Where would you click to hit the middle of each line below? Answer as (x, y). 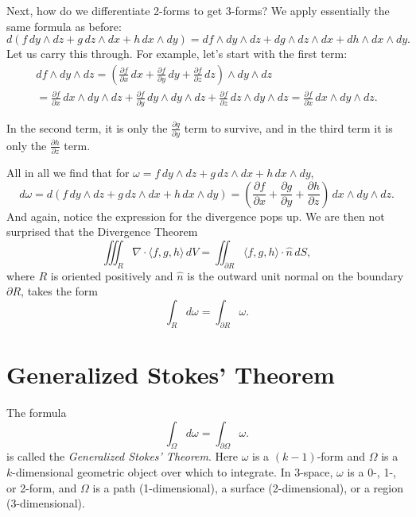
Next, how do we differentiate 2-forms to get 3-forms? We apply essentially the (198, 10)
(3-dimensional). (46, 503)
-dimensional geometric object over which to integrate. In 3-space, (173, 471)
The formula (37, 412)
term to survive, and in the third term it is (288, 127)
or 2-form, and (42, 487)
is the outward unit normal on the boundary (295, 275)
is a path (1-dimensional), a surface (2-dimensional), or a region (248, 487)
